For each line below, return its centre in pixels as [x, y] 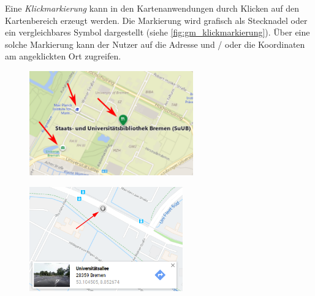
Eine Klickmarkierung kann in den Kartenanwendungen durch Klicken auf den [152, 8]
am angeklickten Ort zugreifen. [63, 56]
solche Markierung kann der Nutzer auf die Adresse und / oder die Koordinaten [155, 44]
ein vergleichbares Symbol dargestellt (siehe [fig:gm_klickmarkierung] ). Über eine [157, 32]
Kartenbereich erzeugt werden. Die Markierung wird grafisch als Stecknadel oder [156, 20]
